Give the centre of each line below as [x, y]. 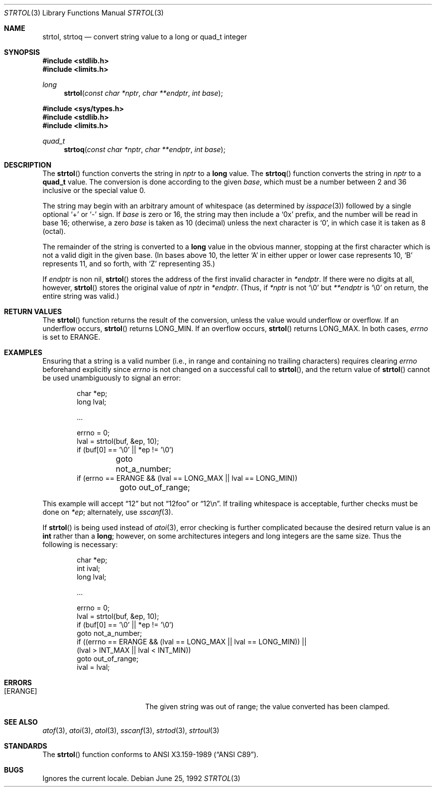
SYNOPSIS [22, 52]
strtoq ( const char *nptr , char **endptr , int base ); [145, 149]
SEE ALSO [21, 722]
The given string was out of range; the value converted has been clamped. [268, 706]
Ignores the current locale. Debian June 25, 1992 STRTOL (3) [141, 778]
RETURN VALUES [33, 311]
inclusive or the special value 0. [94, 190]
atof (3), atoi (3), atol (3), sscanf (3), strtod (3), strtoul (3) [131, 730]
